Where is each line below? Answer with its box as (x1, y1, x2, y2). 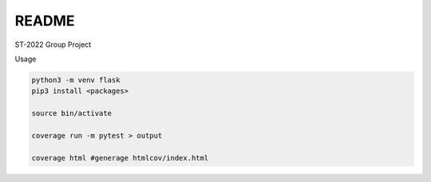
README (14, 12, 75, 29)
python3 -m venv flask (31, 76, 121, 84)
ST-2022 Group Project (14, 40, 92, 49)
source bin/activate (31, 109, 112, 118)
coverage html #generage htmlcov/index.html (31, 153, 209, 162)
